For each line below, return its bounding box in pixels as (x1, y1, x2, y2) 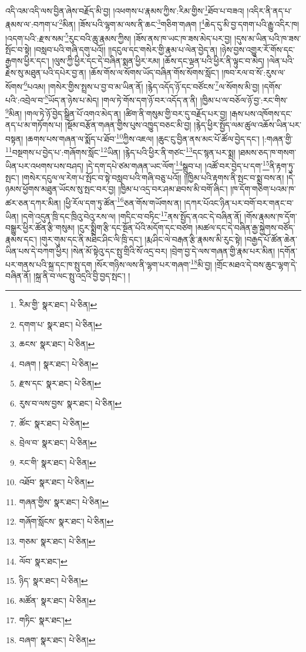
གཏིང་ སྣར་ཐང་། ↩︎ (19, 614, 72, 626)
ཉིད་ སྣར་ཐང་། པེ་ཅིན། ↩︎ (19, 574, 88, 587)
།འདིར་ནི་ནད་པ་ (247, 4, 292, 16)
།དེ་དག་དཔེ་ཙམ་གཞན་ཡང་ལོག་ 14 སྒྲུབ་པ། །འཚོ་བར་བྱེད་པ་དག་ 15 (86, 158, 270, 172)
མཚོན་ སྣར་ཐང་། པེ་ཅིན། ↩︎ (19, 594, 96, 606)
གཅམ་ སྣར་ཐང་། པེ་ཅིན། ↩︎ (19, 535, 96, 547)
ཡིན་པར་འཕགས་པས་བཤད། (5, 160, 84, 172)
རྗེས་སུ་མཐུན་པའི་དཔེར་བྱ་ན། (5, 66, 86, 78)
